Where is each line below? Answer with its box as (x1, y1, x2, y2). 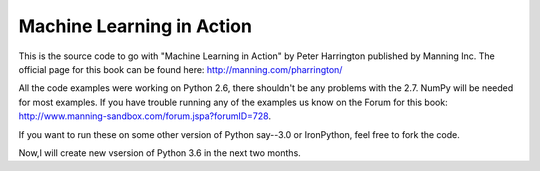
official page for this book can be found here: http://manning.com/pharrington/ (18, 63, 343, 75)
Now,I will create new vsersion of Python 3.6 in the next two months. (18, 146, 302, 159)
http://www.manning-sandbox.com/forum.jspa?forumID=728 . (18, 110, 272, 122)
